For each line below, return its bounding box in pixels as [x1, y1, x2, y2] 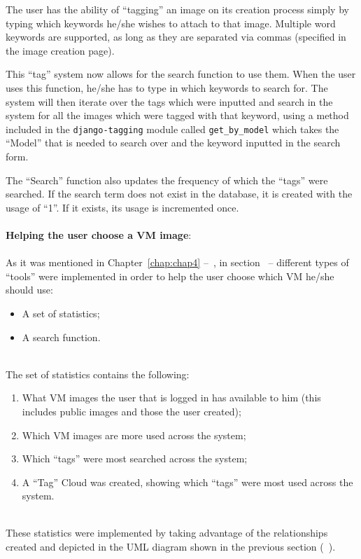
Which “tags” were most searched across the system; [22, 451, 248, 466]
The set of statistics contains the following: [6, 366, 190, 381]
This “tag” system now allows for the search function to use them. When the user [6, 67, 356, 81]
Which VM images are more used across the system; [22, 427, 246, 442]
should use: [6, 282, 53, 297]
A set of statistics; [22, 305, 100, 320]
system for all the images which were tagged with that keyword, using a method [6, 108, 349, 123]
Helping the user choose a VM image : [6, 227, 192, 242]
